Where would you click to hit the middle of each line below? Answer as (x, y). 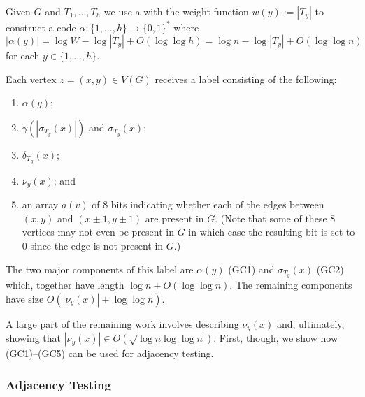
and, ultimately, (310, 324)
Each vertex (31, 79)
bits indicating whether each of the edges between (217, 204)
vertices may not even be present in (98, 232)
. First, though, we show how (276, 338)
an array (40, 204)
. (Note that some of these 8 (275, 218)
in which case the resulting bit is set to (272, 232)
